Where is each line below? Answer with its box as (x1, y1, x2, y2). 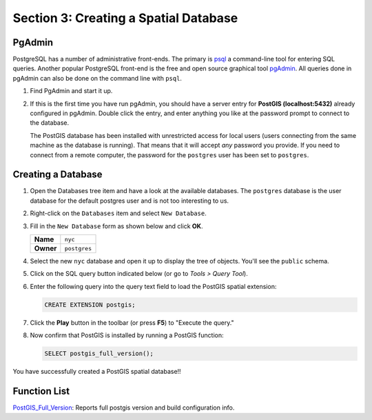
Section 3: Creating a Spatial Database (12, 10, 238, 26)
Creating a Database (12, 169, 103, 181)
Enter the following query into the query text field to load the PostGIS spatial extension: (30, 282, 277, 290)
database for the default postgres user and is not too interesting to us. (30, 197, 229, 205)
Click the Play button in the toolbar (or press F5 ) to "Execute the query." (30, 318, 234, 327)
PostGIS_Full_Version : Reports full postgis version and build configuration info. (12, 403, 235, 412)
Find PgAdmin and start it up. (30, 87, 113, 95)
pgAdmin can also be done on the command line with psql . (12, 74, 183, 82)
